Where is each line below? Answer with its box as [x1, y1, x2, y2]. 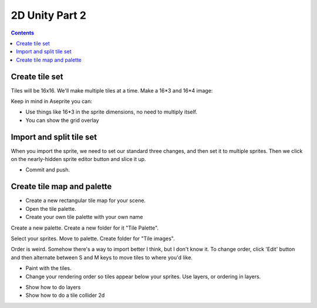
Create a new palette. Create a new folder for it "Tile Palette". [11, 224, 158, 231]
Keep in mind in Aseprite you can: [11, 98, 92, 105]
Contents [11, 29, 35, 36]
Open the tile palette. [25, 205, 76, 212]
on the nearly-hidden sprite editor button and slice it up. [11, 156, 146, 163]
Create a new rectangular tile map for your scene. [25, 197, 146, 204]
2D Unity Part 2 [11, 9, 86, 22]
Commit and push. [25, 166, 70, 173]
